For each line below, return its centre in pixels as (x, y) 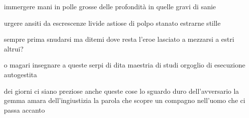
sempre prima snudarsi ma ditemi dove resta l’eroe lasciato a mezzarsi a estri (119, 39)
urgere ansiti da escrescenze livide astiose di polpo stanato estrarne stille (112, 23)
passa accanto (24, 110)
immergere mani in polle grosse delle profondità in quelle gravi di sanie (110, 6)
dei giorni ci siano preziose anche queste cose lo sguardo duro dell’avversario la (122, 91)
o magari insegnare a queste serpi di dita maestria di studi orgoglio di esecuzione (125, 65)
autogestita (21, 74)
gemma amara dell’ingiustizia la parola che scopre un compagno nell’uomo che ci (125, 100)
